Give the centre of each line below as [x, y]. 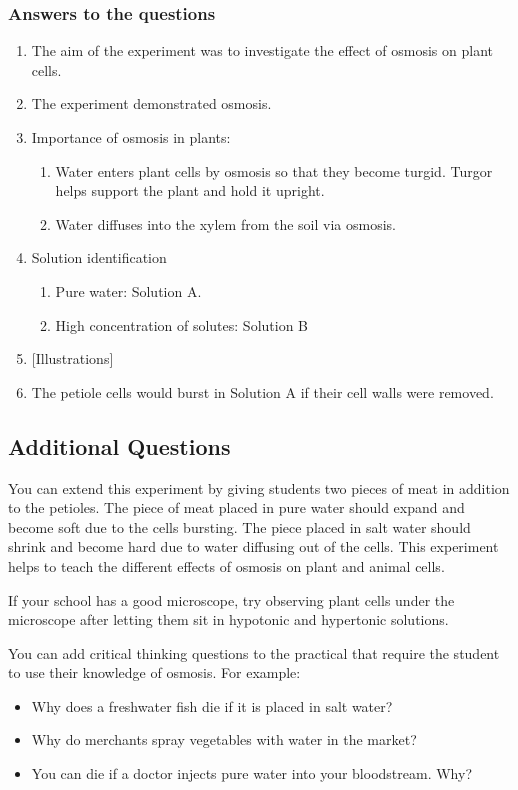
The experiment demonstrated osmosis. [151, 103]
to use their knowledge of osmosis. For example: [154, 672]
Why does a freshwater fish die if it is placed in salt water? [212, 705]
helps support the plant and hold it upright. [190, 190]
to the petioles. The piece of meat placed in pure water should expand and [236, 507]
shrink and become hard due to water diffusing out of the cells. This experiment [253, 546]
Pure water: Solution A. [128, 290]
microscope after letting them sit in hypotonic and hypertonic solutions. [228, 619]
